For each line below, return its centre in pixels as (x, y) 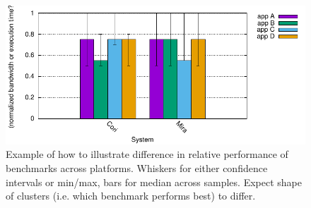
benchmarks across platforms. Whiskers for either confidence (137, 167)
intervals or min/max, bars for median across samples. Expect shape (154, 182)
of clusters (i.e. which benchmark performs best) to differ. (131, 196)
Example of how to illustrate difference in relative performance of (147, 154)
